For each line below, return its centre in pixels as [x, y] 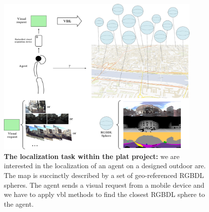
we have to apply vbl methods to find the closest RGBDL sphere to [104, 194]
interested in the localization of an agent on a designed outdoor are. [105, 166]
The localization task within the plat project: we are [92, 156]
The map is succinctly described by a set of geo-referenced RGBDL [104, 175]
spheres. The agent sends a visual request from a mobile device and [104, 185]
